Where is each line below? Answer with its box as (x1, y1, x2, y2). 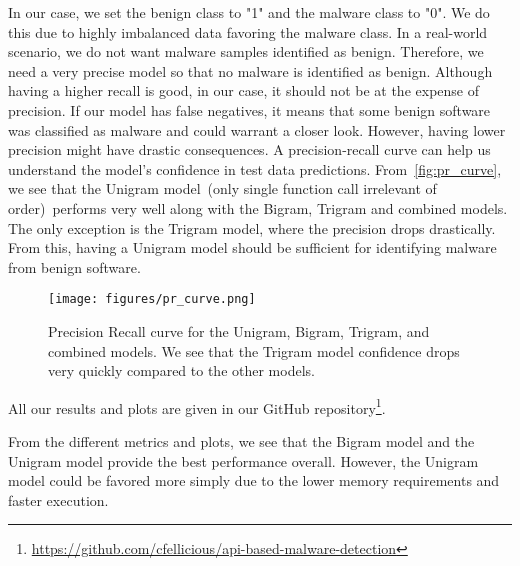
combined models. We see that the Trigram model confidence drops (48, 340, 460, 361)
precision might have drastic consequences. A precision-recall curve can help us (8, 139, 491, 160)
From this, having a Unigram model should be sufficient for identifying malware (8, 237, 497, 258)
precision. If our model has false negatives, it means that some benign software (8, 99, 491, 120)
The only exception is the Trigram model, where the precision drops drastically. (8, 217, 496, 238)
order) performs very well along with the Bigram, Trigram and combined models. (8, 197, 508, 218)
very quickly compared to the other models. (48, 360, 315, 381)
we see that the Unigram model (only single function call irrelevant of (8, 178, 437, 199)
